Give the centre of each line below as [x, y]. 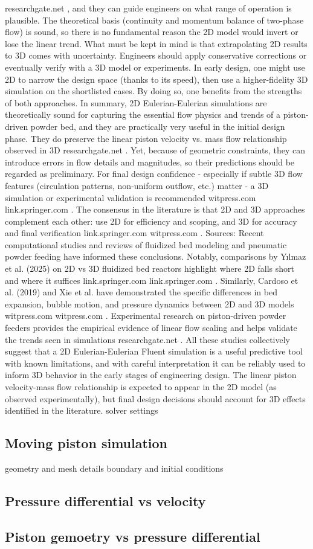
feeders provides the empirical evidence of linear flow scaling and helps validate [151, 328]
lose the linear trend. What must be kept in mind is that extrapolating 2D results [156, 43]
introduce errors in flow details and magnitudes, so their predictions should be [150, 162]
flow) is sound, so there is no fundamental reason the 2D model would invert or [152, 32]
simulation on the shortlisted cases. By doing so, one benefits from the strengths [153, 91]
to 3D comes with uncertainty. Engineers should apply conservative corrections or [156, 55]
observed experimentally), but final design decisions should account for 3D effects [155, 398]
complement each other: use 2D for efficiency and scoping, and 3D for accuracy [151, 221]
